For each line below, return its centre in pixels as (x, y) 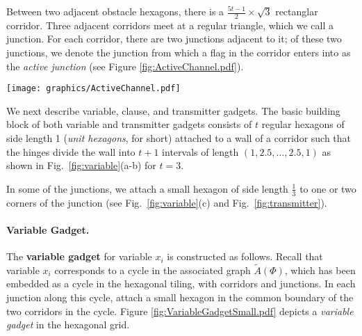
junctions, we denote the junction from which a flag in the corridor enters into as (179, 53)
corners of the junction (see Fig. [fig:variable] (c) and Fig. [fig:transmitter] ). (167, 202)
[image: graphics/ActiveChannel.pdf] (93, 89)
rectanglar (297, 11)
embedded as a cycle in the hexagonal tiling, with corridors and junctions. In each (181, 283)
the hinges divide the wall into (71, 151)
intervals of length (200, 151)
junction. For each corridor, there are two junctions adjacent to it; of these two (174, 39)
